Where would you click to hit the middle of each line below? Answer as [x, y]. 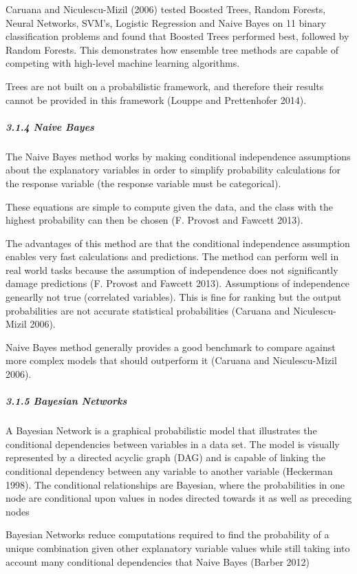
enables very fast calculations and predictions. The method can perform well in [172, 256]
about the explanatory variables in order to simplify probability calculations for [173, 170]
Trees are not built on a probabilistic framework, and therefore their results [165, 86]
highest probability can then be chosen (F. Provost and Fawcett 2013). [154, 220]
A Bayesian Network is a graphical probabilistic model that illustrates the [161, 431]
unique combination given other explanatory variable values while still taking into [178, 548]
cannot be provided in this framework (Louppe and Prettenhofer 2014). [156, 99]
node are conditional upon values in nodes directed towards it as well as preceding [179, 498]
